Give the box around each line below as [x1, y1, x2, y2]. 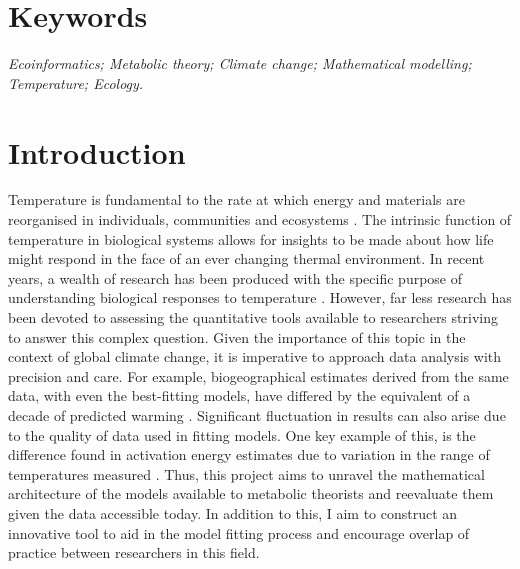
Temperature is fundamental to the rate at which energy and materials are [8, 189, 465, 210]
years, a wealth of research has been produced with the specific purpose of [8, 267, 463, 288]
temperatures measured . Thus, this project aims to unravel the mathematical [8, 463, 485, 484]
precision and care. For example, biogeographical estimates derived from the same [8, 365, 509, 386]
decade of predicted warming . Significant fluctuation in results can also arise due [8, 404, 506, 425]
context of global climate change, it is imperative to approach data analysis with [8, 346, 502, 367]
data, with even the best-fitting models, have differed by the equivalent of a [8, 385, 471, 406]
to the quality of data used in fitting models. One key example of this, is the [8, 424, 476, 445]
